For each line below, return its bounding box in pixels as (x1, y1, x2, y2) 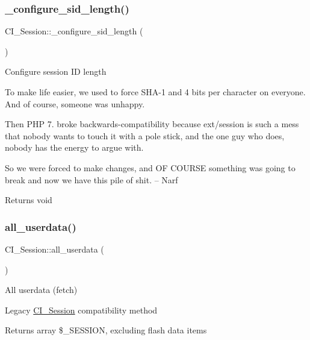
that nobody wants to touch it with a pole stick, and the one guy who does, (5, 129, 285, 142)
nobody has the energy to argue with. (5, 141, 144, 154)
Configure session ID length (5, 65, 107, 78)
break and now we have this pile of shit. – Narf (5, 173, 178, 186)
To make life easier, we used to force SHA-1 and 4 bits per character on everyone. (5, 86, 306, 98)
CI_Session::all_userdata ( (5, 242, 104, 255)
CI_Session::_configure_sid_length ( (5, 25, 143, 37)
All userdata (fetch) (5, 283, 78, 296)
